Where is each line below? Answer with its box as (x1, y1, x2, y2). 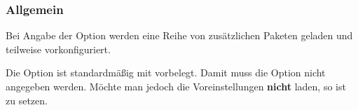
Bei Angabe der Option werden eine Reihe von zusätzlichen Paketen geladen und (6, 28, 353, 43)
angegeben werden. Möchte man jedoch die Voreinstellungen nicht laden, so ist (6, 79, 346, 93)
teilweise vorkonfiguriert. (6, 41, 111, 56)
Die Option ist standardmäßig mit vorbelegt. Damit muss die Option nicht (6, 65, 326, 80)
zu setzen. (6, 92, 48, 107)
